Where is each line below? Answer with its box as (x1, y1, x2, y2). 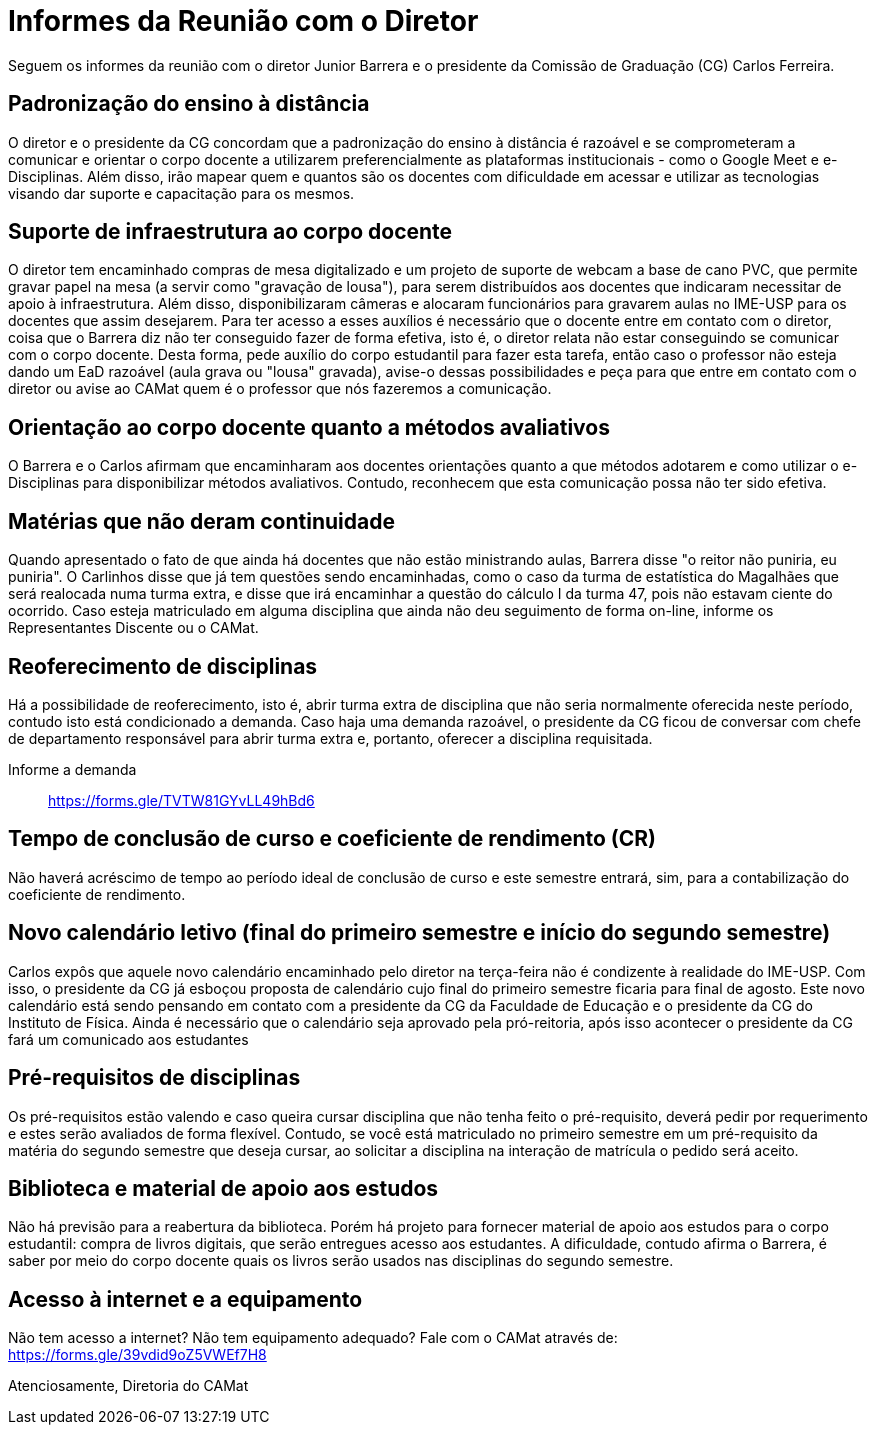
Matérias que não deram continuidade (8, 508, 395, 534)
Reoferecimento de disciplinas (8, 653, 318, 679)
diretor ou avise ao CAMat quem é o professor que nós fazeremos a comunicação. (8, 380, 552, 398)
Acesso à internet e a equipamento (8, 1286, 363, 1312)
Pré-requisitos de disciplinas (8, 1065, 301, 1091)
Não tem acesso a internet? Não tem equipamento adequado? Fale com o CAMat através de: (8, 1329, 618, 1347)
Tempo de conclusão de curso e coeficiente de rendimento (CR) (8, 826, 656, 852)
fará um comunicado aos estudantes (8, 1030, 249, 1048)
